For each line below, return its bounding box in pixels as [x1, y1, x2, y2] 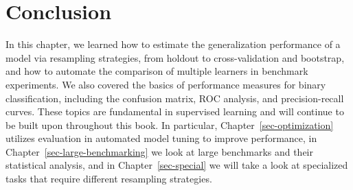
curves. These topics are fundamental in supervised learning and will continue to [5, 104, 344, 119]
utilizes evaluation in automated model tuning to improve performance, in [5, 131, 317, 145]
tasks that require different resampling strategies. [5, 171, 212, 186]
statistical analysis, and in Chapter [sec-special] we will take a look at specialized [5, 158, 348, 172]
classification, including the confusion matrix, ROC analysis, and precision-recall [5, 91, 344, 105]
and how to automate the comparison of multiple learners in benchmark [5, 64, 308, 78]
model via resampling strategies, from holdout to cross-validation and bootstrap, [5, 50, 345, 64]
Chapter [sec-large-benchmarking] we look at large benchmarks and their [5, 144, 314, 158]
